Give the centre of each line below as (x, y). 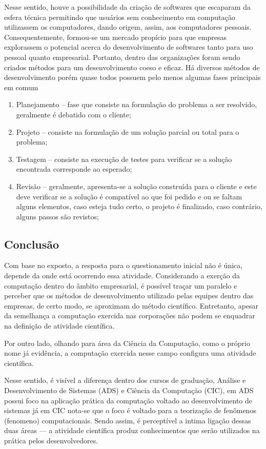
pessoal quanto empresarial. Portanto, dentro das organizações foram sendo (122, 57)
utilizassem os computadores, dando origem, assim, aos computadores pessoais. (128, 27)
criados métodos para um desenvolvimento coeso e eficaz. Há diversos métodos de (132, 67)
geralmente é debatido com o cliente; (74, 114)
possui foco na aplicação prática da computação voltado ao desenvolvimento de (128, 400)
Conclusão (32, 244)
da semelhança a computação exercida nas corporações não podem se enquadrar (130, 315)
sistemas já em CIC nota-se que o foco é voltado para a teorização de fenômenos (130, 410)
